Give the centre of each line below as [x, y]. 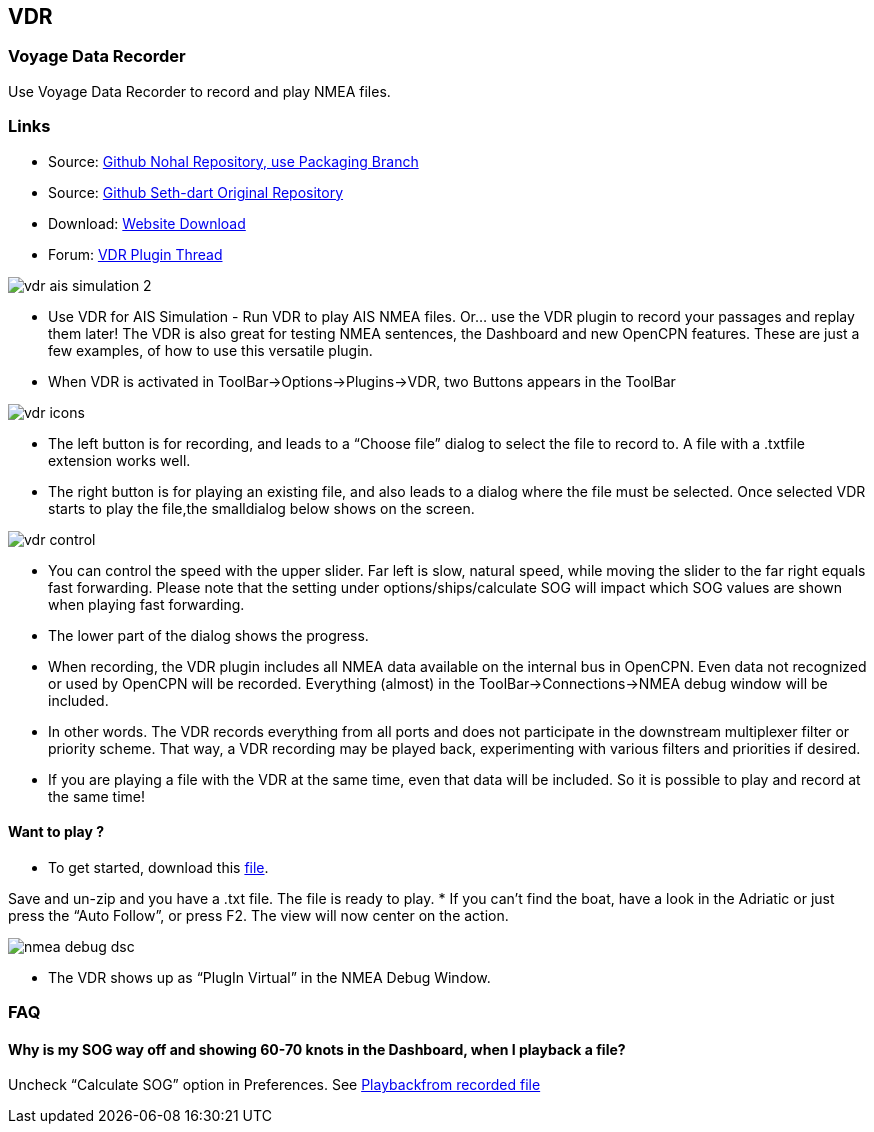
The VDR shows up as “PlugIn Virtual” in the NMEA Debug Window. [269, 977]
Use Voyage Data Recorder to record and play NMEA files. [199, 91]
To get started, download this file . [158, 867]
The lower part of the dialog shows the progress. [208, 635]
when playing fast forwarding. [146, 604]
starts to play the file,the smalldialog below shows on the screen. [261, 508]
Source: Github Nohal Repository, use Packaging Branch [233, 161]
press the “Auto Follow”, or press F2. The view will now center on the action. [258, 915]
